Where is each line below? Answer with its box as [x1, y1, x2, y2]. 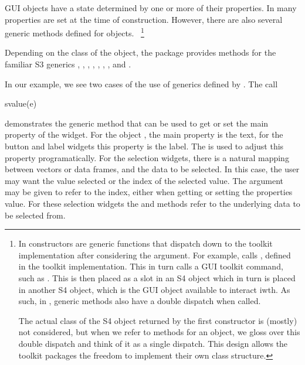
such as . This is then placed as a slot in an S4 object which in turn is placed [18, 271, 296, 284]
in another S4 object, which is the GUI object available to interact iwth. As [18, 283, 290, 295]
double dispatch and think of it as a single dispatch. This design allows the [18, 337, 288, 349]
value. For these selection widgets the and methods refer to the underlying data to [5, 197, 300, 209]
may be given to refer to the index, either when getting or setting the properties [5, 186, 293, 198]
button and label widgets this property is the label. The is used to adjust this [5, 140, 284, 152]
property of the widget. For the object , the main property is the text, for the [5, 128, 283, 141]
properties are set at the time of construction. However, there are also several [5, 13, 283, 25]
